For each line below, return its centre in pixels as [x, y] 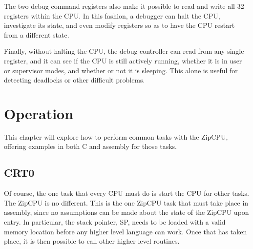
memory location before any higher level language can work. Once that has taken [126, 231]
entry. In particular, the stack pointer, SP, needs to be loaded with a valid [115, 222]
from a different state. [37, 34]
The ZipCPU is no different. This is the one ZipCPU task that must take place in [126, 202]
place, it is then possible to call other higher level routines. [92, 241]
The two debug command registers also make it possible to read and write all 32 [124, 6]
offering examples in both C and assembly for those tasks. [91, 146]
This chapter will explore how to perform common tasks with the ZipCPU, [116, 136]
